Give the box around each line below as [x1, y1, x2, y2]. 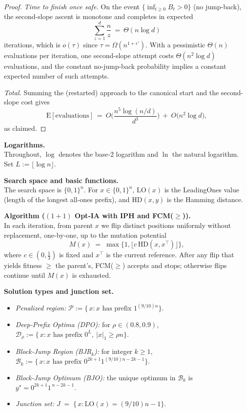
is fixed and [59, 249, 94, 260]
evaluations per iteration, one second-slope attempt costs [4, 50, 174, 61]
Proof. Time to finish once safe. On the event [4, 1, 140, 11]
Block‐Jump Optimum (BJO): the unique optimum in [15, 372, 176, 382]
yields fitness [4, 260, 42, 270]
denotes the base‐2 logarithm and [59, 149, 159, 159]
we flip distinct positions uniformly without [101, 220, 231, 230]
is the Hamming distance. [166, 194, 243, 204]
